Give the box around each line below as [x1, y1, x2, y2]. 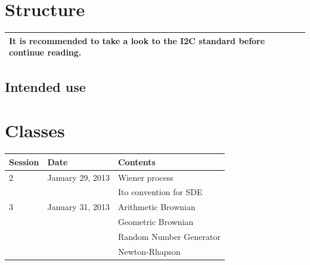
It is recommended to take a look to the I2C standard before [9, 34, 265, 47]
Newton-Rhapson [117, 245, 181, 257]
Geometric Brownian [117, 215, 194, 228]
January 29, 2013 [47, 171, 110, 183]
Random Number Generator [117, 230, 221, 242]
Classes [5, 118, 65, 143]
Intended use [5, 77, 86, 95]
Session [9, 155, 39, 168]
